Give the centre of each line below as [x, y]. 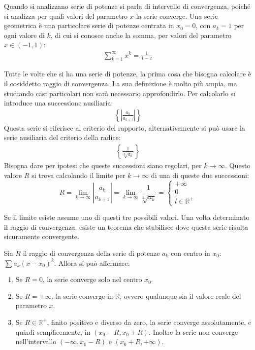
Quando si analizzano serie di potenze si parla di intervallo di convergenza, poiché [127, 6]
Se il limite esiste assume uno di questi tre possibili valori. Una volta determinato [127, 217]
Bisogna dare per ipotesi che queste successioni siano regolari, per [103, 165]
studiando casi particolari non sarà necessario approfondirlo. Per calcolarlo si [120, 93]
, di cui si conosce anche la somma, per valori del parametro [141, 35]
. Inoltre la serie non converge [193, 332]
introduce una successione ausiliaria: [59, 103]
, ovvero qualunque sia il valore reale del [180, 296]
